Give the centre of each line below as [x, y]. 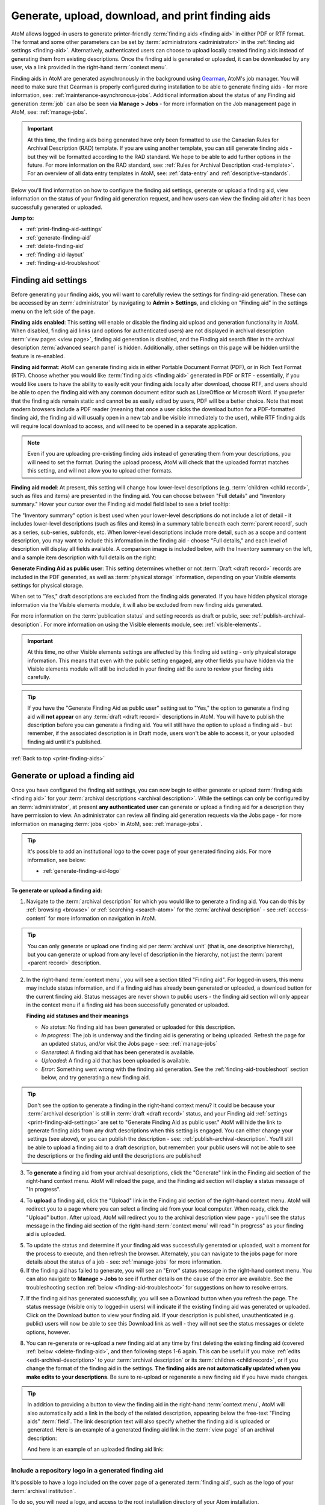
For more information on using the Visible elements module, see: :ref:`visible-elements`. [152, 624]
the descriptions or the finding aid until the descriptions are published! [114, 1156]
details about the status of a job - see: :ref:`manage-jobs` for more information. [124, 1262]
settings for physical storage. [47, 585]
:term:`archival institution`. [44, 1491]
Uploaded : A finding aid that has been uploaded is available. [116, 1061]
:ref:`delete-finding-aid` [55, 246]
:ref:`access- [293, 910]
